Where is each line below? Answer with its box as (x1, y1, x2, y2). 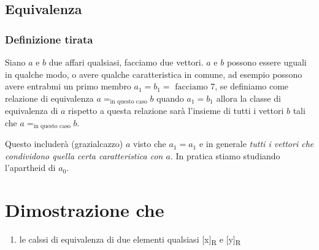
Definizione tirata (5, 31, 93, 47)
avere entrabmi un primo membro (5, 80, 131, 93)
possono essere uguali (226, 56, 307, 68)
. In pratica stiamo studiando (170, 149, 280, 162)
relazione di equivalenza (5, 91, 94, 104)
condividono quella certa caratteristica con (5, 149, 163, 162)
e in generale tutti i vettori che (199, 137, 314, 150)
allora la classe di (216, 91, 281, 104)
